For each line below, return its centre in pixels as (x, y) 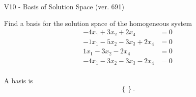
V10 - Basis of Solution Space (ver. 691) (64, 6)
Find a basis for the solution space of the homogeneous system (98, 23)
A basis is (18, 81)
